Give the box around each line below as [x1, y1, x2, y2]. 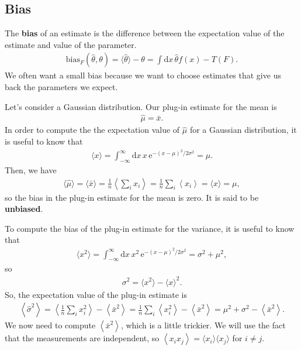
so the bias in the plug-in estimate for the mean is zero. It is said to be [5, 191, 259, 203]
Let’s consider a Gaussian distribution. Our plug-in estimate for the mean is [5, 100, 277, 112]
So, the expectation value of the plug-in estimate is [5, 288, 188, 300]
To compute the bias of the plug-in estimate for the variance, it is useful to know [5, 222, 295, 234]
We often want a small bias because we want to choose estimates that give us [5, 69, 281, 81]
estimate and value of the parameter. [5, 38, 137, 50]
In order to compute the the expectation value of [5, 123, 180, 136]
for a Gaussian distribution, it [189, 123, 297, 136]
